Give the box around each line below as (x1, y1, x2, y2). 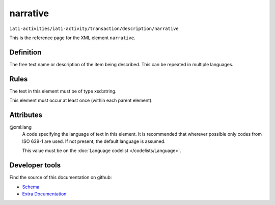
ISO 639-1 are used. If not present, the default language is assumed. (22, 138, 166, 144)
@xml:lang (9, 124, 32, 130)
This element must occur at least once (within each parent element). (9, 97, 153, 104)
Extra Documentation (22, 191, 67, 197)
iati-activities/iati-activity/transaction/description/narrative (9, 25, 179, 32)
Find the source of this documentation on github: (9, 174, 112, 181)
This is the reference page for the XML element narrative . (9, 35, 135, 41)
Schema (22, 184, 40, 190)
